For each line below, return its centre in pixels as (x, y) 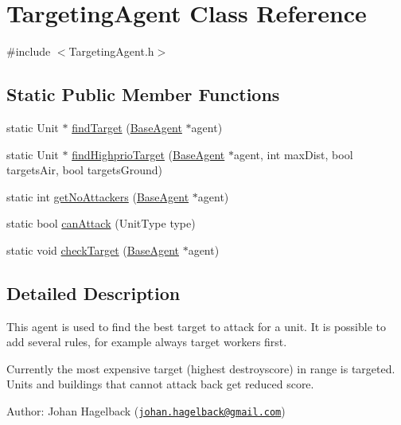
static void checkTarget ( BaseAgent (93, 250)
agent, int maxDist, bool (293, 154)
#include (29, 51)
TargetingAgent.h (111, 51)
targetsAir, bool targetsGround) (85, 170)
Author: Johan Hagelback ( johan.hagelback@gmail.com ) (146, 411)
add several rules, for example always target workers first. (147, 342)
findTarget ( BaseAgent (127, 127)
